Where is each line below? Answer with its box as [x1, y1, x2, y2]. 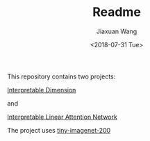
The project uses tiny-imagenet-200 [7, 126, 111, 134]
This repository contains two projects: [7, 72, 116, 81]
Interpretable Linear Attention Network [7, 113, 118, 121]
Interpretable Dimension [7, 85, 76, 94]
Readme [92, 4, 141, 20]
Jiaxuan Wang [96, 27, 137, 35]
